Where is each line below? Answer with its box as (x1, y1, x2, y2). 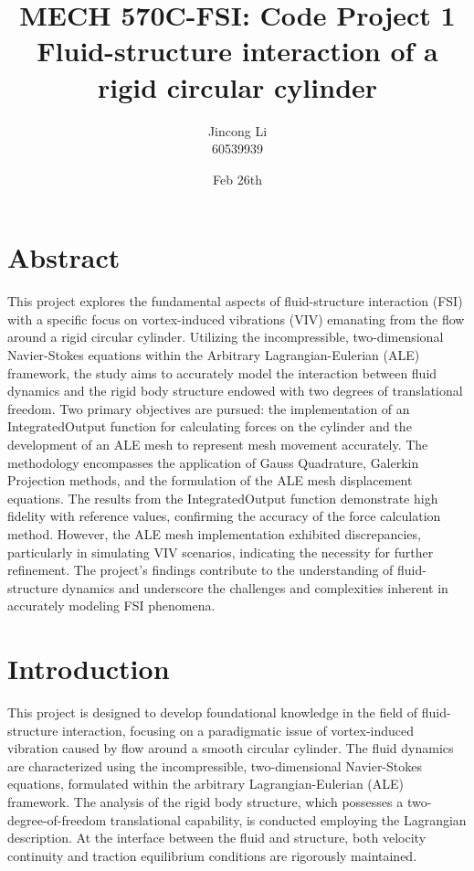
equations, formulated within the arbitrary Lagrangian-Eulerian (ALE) (7, 774, 405, 793)
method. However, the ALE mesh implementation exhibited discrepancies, (7, 524, 421, 543)
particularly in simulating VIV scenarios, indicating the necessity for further (7, 542, 434, 561)
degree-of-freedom (7, 810, 107, 829)
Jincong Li (207, 121, 268, 140)
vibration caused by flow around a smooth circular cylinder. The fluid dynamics (7, 738, 454, 758)
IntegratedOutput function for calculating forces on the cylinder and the (7, 417, 412, 436)
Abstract (7, 239, 121, 276)
